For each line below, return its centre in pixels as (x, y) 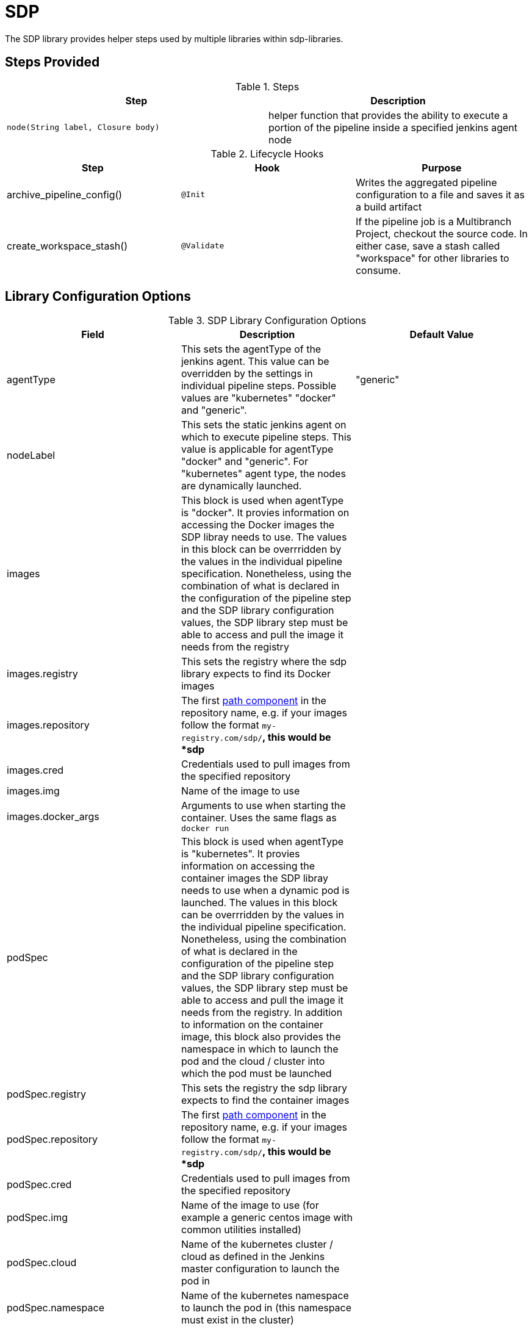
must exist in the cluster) (237, 1320)
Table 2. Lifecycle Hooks (267, 153)
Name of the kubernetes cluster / (257, 1244)
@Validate (203, 246)
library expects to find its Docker (256, 674)
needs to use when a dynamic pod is (265, 891)
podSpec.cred (39, 1185)
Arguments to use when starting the (263, 806)
